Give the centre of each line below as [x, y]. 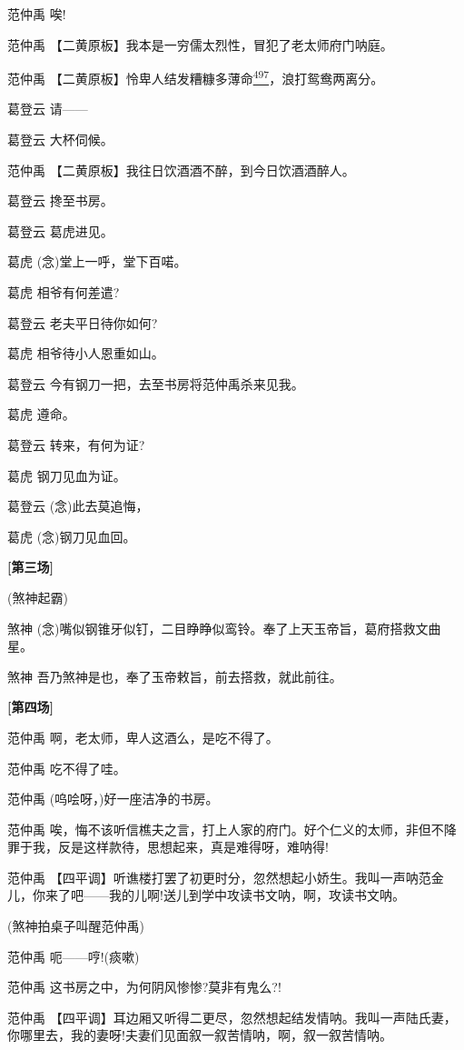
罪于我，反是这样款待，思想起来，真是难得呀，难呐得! [168, 847]
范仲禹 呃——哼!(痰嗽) [74, 956]
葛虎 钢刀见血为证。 [67, 475]
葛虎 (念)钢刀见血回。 [72, 536]
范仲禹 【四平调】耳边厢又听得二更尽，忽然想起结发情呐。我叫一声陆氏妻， [232, 1017]
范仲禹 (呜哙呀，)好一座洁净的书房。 [113, 799]
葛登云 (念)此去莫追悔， [78, 506]
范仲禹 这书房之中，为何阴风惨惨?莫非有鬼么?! [144, 987]
